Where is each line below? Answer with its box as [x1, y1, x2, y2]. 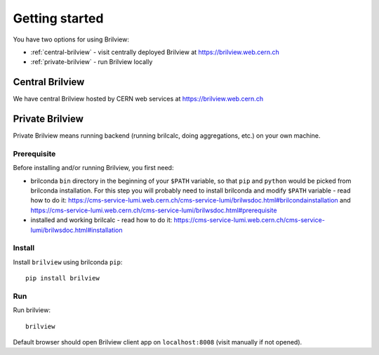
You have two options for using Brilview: [13, 35, 130, 44]
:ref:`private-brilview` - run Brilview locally [30, 58, 153, 66]
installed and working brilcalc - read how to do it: [30, 216, 173, 224]
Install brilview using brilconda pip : [13, 257, 123, 266]
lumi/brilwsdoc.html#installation [30, 226, 123, 234]
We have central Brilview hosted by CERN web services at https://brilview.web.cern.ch [13, 95, 263, 103]
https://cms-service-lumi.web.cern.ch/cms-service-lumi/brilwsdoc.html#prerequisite [30, 206, 277, 214]
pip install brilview [25, 274, 100, 283]
